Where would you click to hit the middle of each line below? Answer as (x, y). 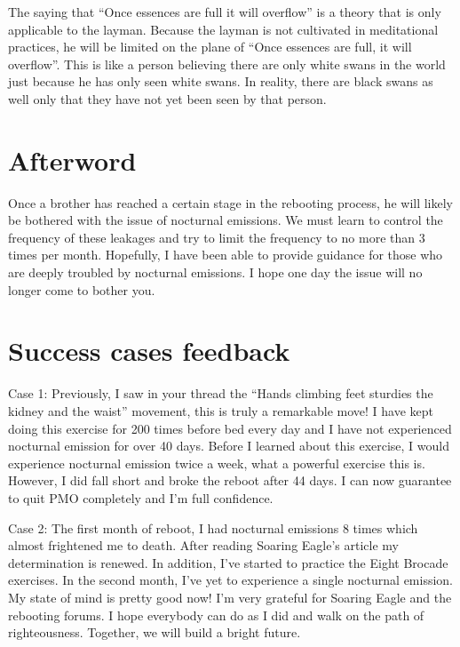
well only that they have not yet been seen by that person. (167, 98)
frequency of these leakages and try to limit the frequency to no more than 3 (217, 237)
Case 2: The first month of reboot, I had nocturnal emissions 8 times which (213, 527)
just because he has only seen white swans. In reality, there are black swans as (221, 81)
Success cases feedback (149, 351)
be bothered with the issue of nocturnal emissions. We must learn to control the (226, 220)
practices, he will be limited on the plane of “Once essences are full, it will (210, 47)
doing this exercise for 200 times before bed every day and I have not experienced (230, 428)
